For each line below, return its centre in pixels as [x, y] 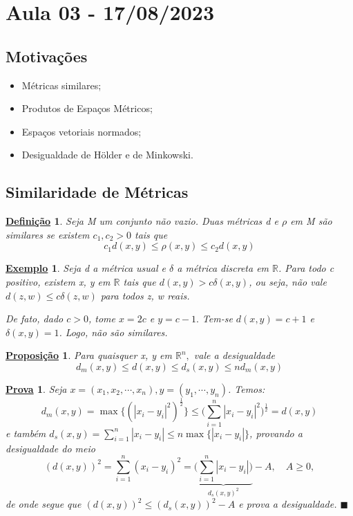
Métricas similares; [61, 85]
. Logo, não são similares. [113, 332]
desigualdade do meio [50, 448]
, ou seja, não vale [288, 281]
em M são [311, 221]
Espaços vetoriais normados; [82, 131]
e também [26, 433]
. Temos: [246, 388]
